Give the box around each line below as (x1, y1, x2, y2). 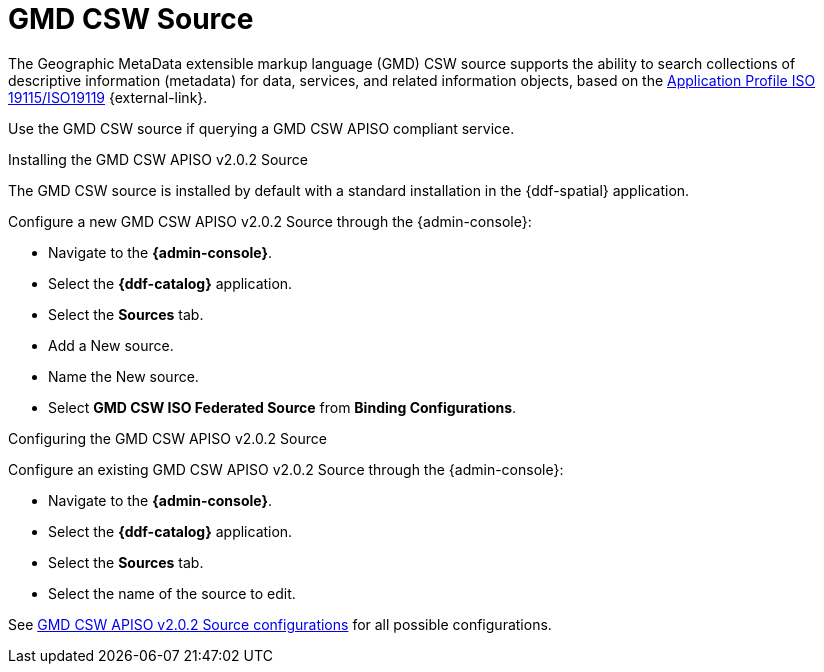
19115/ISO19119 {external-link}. (8, 88, 208, 106)
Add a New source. (48, 336, 174, 354)
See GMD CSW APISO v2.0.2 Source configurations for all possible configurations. (8, 615, 552, 633)
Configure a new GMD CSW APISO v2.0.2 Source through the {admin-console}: (8, 212, 532, 230)
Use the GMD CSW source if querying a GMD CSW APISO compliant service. (8, 119, 515, 137)
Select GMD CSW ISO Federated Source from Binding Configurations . (48, 398, 517, 416)
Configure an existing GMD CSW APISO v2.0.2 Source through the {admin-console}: (8, 460, 564, 478)
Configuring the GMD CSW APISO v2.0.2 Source (8, 429, 327, 447)
